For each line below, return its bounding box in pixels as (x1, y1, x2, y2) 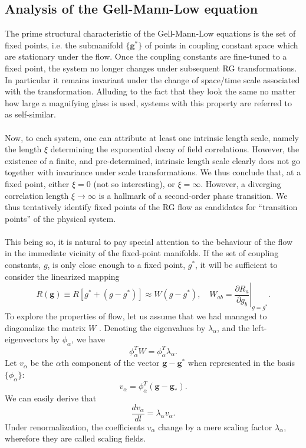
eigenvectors (5, 333, 48, 345)
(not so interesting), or (93, 177, 175, 189)
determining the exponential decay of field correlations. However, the (50, 143, 300, 155)
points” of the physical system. (5, 212, 116, 224)
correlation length (5, 189, 69, 201)
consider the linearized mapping (5, 270, 120, 282)
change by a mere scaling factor (158, 420, 272, 433)
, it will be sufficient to (195, 259, 278, 271)
